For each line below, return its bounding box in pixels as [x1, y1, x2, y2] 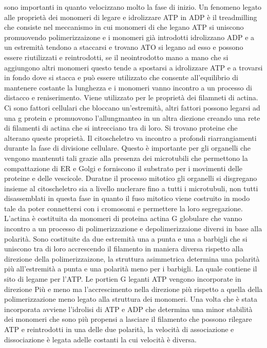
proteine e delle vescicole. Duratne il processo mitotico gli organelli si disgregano [4, 173, 257, 184]
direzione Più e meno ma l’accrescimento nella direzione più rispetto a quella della [4, 283, 263, 294]
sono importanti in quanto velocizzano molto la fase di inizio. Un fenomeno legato [4, 2, 262, 12]
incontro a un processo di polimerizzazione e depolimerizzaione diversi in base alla [4, 223, 262, 234]
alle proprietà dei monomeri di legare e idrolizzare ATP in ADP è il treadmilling [4, 11, 257, 22]
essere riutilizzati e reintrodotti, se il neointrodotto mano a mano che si [4, 51, 228, 62]
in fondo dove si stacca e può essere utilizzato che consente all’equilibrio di [4, 72, 238, 83]
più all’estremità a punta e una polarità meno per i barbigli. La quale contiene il [4, 263, 257, 274]
